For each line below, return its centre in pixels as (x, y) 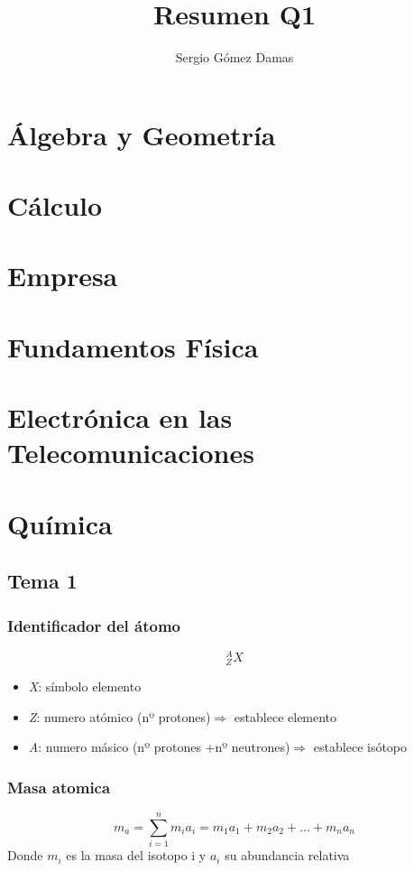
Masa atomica (59, 787)
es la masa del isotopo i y (136, 855)
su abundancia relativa (287, 855)
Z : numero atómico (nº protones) (120, 716)
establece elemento (285, 716)
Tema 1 (42, 581)
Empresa (63, 276)
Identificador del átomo (94, 625)
